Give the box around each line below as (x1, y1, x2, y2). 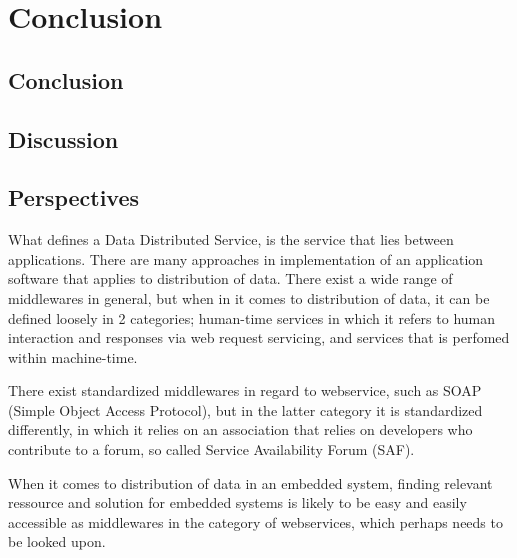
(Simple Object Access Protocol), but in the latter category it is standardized (8, 399, 483, 420)
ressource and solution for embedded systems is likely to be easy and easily (8, 492, 467, 513)
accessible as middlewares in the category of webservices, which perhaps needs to (8, 511, 503, 532)
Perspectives (8, 182, 140, 213)
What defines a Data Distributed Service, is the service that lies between (8, 229, 454, 250)
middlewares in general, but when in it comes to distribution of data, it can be (8, 287, 490, 308)
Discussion (8, 123, 119, 154)
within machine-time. (8, 346, 138, 367)
